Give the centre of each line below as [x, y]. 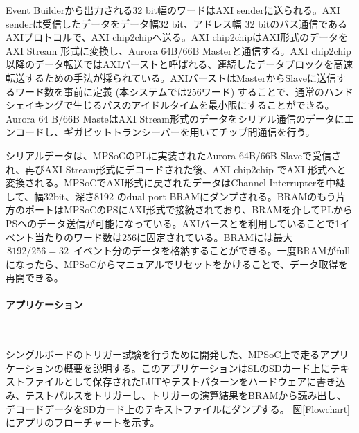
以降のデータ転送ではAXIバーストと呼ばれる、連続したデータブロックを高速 [179, 64]
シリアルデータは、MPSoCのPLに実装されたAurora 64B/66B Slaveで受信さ [173, 155]
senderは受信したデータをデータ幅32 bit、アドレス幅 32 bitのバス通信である [177, 23]
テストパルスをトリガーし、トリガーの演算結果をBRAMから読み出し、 [185, 395]
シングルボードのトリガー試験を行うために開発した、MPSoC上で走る [163, 354]
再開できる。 [35, 277]
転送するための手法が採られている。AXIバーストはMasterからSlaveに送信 [171, 77]
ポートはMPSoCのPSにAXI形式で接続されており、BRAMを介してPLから [189, 210]
